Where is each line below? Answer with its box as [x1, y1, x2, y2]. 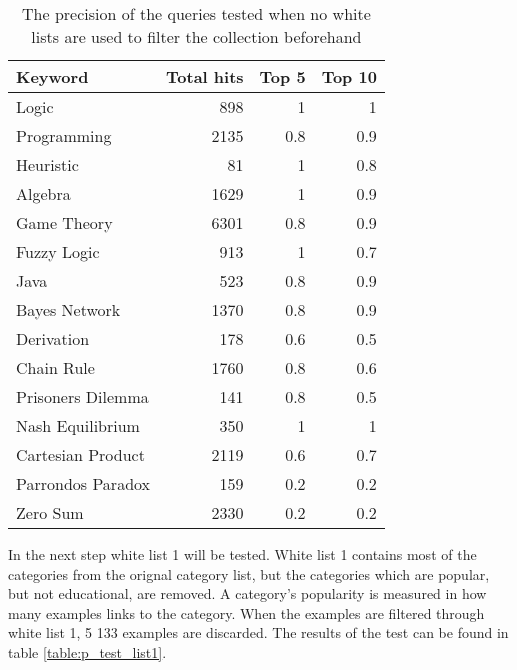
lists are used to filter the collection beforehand [31, 25, 362, 48]
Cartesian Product [16, 443, 145, 466]
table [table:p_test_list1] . [8, 641, 167, 662]
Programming [16, 124, 112, 147]
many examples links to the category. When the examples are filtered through [8, 602, 485, 623]
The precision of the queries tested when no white [22, 2, 371, 25]
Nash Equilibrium [16, 414, 140, 437]
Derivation [16, 327, 90, 350]
